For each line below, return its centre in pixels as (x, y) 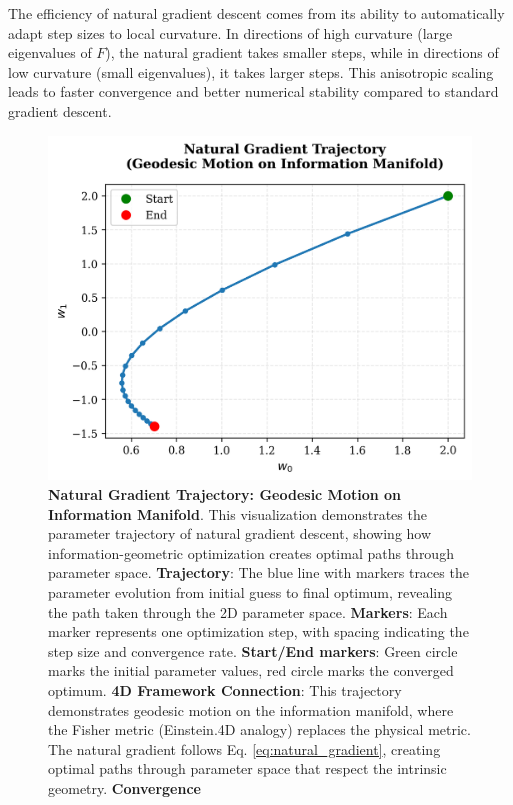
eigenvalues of (50, 52)
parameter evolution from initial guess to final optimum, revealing (250, 592)
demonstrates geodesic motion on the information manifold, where (251, 709)
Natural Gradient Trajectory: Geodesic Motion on (225, 494)
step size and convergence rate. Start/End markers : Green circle (253, 650)
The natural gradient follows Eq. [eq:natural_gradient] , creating (244, 748)
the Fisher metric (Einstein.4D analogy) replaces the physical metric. (259, 729)
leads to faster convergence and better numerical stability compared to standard (253, 91)
